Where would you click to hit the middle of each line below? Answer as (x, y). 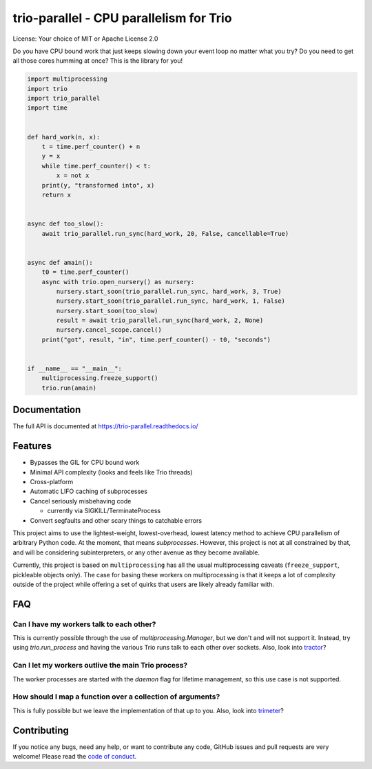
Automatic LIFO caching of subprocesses (89, 491)
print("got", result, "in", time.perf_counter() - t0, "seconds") (156, 339)
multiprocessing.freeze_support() (100, 378)
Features (32, 446)
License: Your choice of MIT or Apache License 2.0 (85, 39)
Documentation (47, 410)
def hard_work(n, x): (64, 137)
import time (48, 108)
